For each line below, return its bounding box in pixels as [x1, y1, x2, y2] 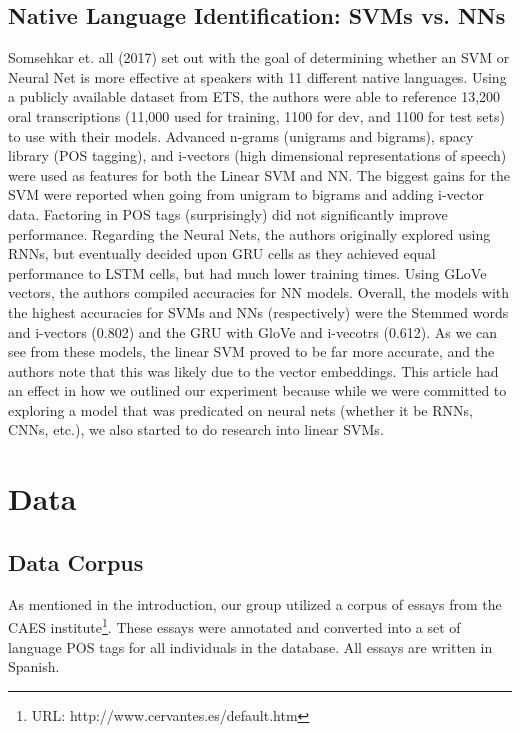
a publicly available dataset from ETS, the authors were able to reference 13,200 [8, 86, 501, 107]
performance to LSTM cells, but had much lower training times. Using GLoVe [8, 262, 487, 283]
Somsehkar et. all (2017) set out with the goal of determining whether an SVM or [8, 47, 510, 68]
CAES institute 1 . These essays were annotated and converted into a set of [8, 614, 461, 637]
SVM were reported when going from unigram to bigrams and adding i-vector [8, 184, 484, 205]
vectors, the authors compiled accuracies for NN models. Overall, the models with [8, 282, 510, 303]
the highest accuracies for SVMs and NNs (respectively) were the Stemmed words [8, 301, 509, 322]
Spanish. [8, 656, 60, 677]
